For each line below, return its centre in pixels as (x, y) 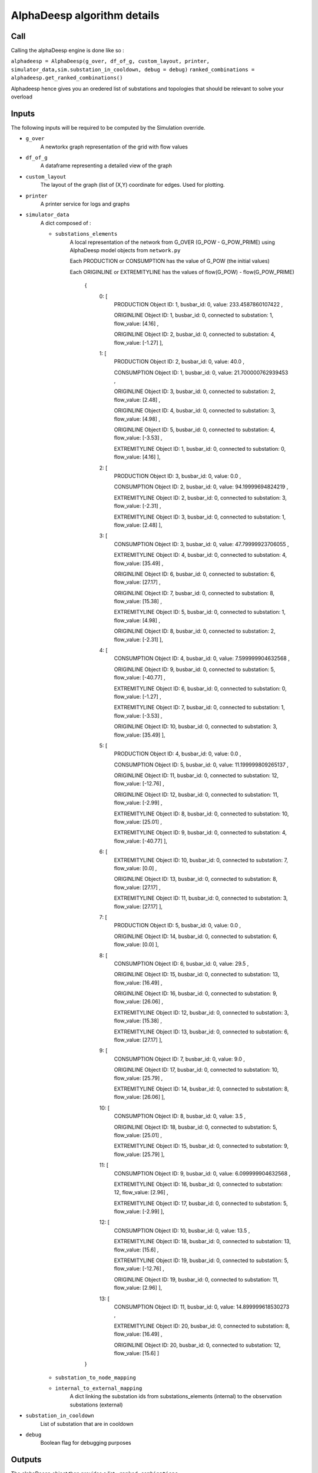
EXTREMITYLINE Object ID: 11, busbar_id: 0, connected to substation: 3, (201, 898)
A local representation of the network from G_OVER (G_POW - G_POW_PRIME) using (172, 242)
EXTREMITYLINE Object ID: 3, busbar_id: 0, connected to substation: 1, (200, 517)
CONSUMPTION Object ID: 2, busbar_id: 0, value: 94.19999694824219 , (201, 487)
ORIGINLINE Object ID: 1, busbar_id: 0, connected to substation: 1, (194, 315)
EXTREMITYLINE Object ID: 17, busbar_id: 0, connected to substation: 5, (201, 1203)
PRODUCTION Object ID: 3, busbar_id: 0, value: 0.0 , (178, 476)
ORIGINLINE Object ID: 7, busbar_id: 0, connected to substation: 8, (194, 593)
